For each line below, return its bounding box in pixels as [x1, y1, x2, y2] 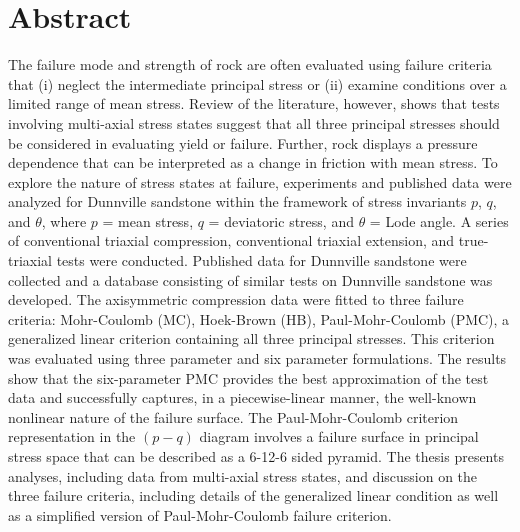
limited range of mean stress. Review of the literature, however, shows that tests [8, 93, 500, 114]
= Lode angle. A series [369, 210, 509, 231]
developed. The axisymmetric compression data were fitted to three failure [8, 289, 464, 310]
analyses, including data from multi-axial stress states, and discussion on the [8, 465, 478, 486]
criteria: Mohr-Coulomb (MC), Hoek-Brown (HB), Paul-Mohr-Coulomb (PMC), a [8, 308, 510, 329]
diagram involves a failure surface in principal [199, 426, 479, 447]
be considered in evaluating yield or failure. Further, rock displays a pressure [8, 132, 478, 153]
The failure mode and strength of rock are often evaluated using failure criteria [8, 54, 492, 75]
